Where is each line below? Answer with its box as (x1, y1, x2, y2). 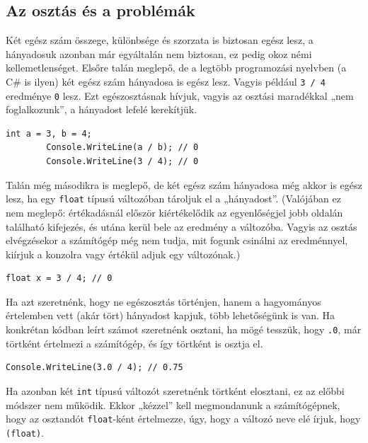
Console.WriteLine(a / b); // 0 (46, 142, 199, 153)
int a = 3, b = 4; (6, 128, 92, 139)
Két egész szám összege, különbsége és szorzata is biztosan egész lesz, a (6, 33, 314, 47)
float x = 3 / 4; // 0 (6, 273, 113, 284)
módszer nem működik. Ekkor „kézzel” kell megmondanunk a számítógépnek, (6, 397, 340, 412)
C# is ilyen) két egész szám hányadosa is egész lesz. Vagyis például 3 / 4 (6, 74, 326, 88)
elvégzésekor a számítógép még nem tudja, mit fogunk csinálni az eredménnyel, (6, 233, 348, 248)
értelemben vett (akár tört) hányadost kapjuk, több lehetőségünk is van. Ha (6, 308, 335, 323)
